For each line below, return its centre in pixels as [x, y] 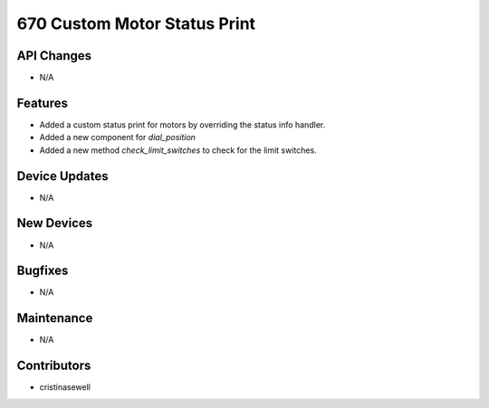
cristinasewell [65, 387]
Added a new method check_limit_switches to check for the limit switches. [178, 150]
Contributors [54, 366]
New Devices [55, 223]
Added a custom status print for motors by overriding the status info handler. [182, 124]
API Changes [54, 56]
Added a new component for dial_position [118, 138]
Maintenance [55, 318]
